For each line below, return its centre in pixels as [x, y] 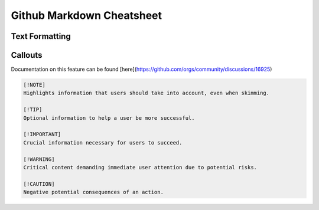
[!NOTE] [34, 85]
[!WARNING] [39, 159]
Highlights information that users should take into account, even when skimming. [147, 93]
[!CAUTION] [39, 184]
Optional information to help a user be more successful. [109, 118]
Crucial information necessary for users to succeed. [103, 142]
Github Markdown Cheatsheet [87, 15]
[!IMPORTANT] [42, 134]
